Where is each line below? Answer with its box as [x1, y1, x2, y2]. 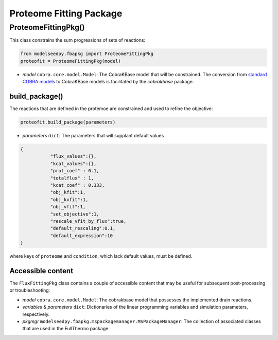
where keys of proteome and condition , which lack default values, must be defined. [9, 253, 193, 259]
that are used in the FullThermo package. [22, 326, 110, 332]
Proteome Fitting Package [9, 8, 123, 19]
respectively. [22, 311, 50, 317]
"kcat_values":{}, [50, 160, 97, 167]
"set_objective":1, [50, 211, 100, 217]
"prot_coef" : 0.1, [50, 168, 100, 174]
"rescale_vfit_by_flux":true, [50, 218, 127, 224]
